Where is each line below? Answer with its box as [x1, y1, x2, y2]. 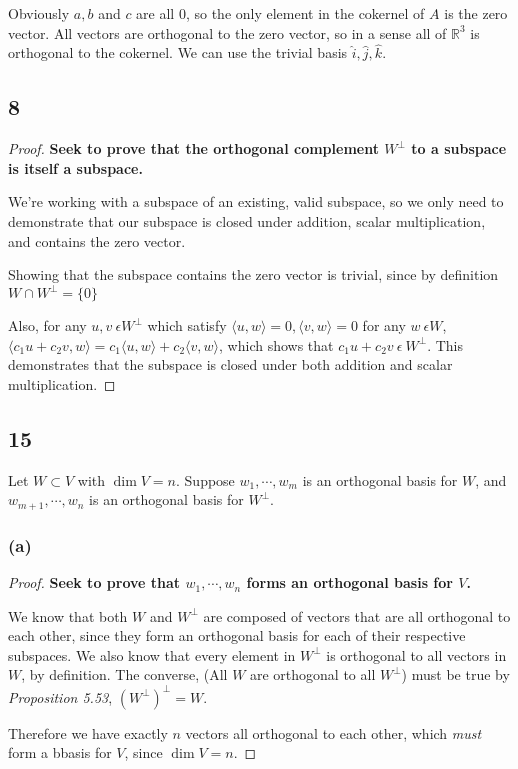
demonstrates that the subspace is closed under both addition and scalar [8, 354, 453, 375]
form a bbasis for [8, 742, 112, 763]
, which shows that [219, 334, 334, 355]
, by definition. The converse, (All [21, 664, 228, 685]
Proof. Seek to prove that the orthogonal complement [8, 138, 379, 159]
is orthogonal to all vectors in [326, 644, 507, 665]
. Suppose [176, 469, 235, 490]
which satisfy [147, 315, 227, 336]
